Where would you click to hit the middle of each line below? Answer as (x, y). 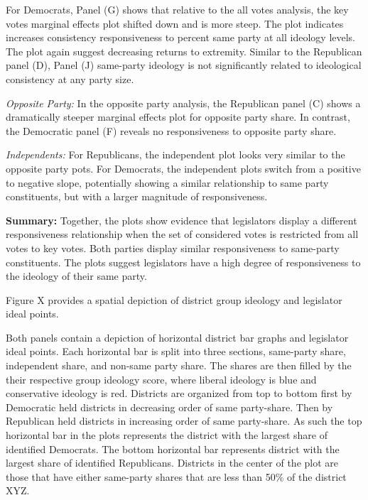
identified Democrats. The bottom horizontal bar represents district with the (173, 449)
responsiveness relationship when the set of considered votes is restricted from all (182, 234)
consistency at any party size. (70, 78)
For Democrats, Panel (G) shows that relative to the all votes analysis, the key (177, 9)
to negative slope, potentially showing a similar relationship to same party (167, 182)
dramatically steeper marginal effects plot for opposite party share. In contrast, (178, 117)
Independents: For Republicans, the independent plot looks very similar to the (175, 154)
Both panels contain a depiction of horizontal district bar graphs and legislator (177, 337)
